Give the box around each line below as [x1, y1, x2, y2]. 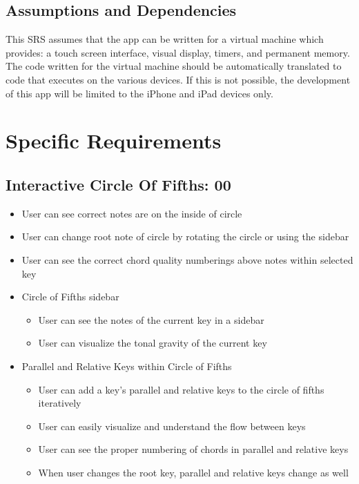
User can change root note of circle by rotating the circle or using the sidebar [21, 229, 349, 244]
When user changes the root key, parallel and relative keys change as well [38, 465, 349, 479]
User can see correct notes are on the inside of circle [21, 206, 242, 220]
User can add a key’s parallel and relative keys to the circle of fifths [38, 382, 324, 396]
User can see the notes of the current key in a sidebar [38, 312, 264, 327]
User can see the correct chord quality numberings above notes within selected [21, 252, 353, 267]
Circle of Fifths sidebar [21, 289, 119, 304]
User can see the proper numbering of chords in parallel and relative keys [38, 442, 349, 456]
